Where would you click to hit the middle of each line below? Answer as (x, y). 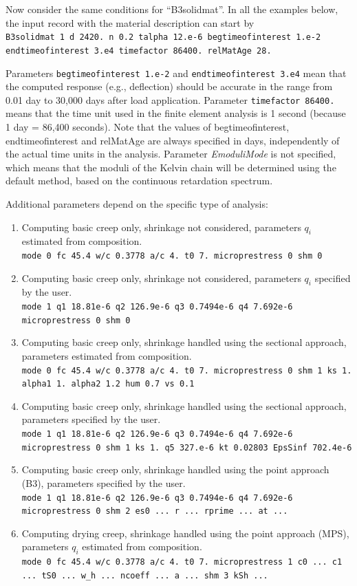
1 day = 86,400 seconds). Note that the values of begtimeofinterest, (148, 127)
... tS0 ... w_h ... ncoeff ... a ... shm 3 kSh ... (145, 575)
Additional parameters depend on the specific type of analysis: (137, 203)
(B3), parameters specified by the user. (104, 482)
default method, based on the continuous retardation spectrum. (139, 181)
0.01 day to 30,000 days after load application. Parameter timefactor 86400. (170, 99)
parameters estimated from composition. (107, 355)
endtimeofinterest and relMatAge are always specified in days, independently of (173, 140)
